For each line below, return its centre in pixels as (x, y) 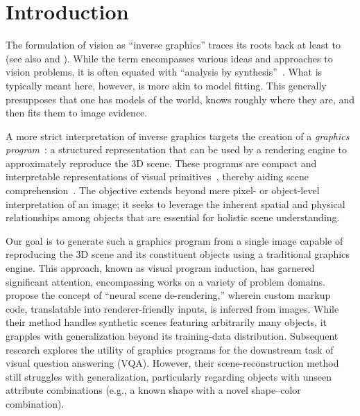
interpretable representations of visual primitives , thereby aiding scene (157, 176)
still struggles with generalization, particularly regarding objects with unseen (169, 376)
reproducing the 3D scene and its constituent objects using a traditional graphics (178, 254)
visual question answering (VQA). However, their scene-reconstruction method (172, 363)
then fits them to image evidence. (77, 113)
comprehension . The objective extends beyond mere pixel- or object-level (163, 190)
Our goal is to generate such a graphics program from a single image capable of (174, 240)
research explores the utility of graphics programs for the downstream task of (170, 349)
